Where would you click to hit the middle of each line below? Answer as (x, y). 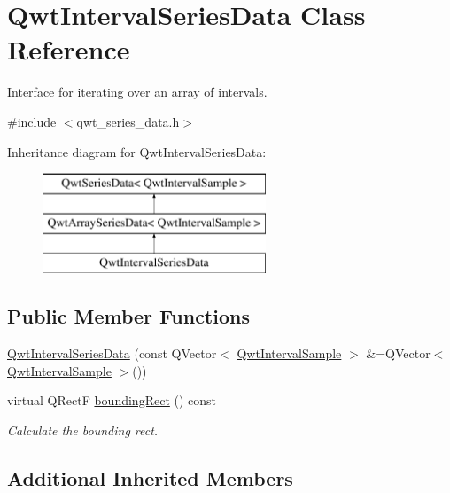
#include (32, 121)
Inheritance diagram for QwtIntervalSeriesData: (137, 151)
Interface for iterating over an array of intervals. (137, 92)
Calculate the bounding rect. (83, 430)
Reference (69, 49)
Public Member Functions (128, 316)
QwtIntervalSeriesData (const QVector (112, 353)
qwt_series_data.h (128, 121)
